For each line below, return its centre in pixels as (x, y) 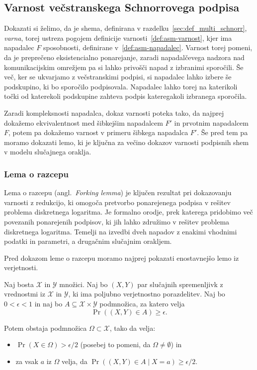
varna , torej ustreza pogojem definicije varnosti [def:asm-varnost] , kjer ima (118, 37)
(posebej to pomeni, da (115, 344)
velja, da (74, 361)
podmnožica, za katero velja (142, 304)
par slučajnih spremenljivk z (180, 284)
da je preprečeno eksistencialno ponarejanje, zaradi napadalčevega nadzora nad (124, 57)
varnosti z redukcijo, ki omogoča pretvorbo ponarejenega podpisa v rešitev (117, 202)
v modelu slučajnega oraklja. (48, 152)
